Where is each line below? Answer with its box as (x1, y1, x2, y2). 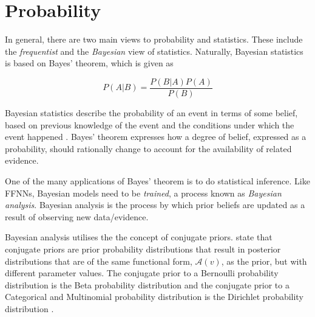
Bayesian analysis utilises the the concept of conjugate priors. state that (5, 231, 273, 243)
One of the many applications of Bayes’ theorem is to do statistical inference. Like (5, 174, 310, 187)
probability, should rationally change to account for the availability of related (5, 142, 292, 155)
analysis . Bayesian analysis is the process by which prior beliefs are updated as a (5, 198, 305, 211)
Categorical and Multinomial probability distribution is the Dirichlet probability (5, 290, 303, 303)
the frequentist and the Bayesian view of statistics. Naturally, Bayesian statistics (5, 44, 303, 57)
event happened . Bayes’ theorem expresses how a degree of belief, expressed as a (5, 130, 307, 143)
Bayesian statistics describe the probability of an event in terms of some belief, (5, 106, 298, 119)
